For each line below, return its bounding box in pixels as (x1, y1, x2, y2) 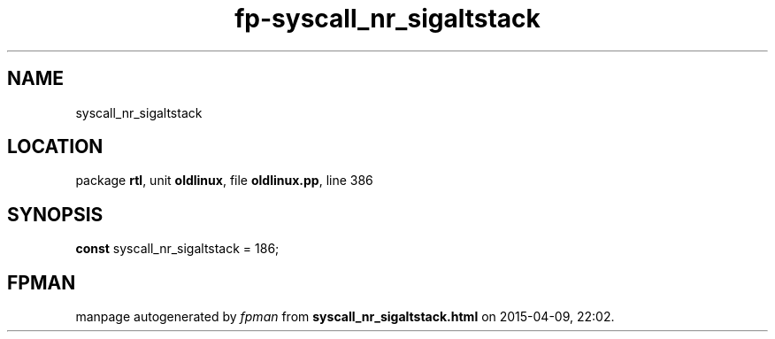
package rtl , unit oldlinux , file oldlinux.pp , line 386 (75, 173, 373, 189)
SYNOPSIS (7, 203, 104, 226)
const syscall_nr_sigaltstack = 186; (75, 241, 280, 257)
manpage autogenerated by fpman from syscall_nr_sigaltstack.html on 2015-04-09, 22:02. (75, 309, 615, 325)
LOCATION (7, 135, 104, 158)
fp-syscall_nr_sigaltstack (234, 4, 541, 34)
